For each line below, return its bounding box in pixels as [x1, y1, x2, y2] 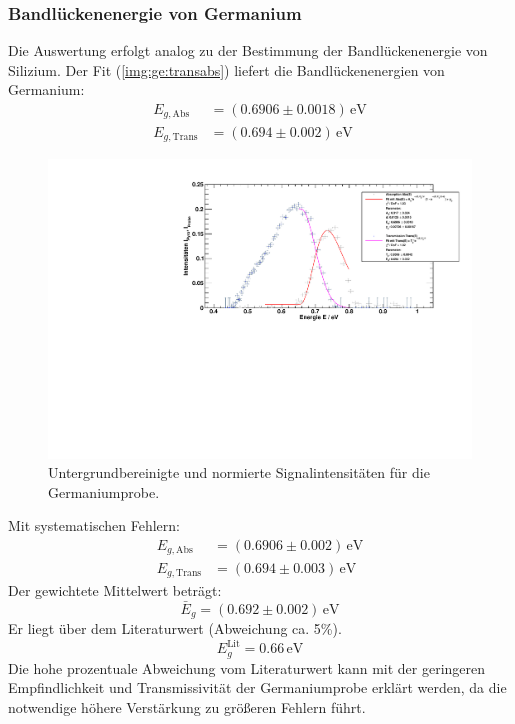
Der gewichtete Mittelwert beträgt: [8, 579, 222, 600]
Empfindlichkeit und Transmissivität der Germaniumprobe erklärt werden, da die [8, 677, 507, 698]
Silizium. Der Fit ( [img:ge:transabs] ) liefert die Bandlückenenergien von [8, 59, 445, 80]
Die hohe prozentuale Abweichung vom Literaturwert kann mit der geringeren [8, 657, 486, 678]
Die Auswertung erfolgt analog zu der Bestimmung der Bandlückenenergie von [8, 40, 488, 61]
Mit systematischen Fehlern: [8, 515, 180, 536]
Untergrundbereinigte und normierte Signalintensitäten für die [48, 462, 430, 483]
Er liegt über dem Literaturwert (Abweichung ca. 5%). [8, 618, 342, 639]
